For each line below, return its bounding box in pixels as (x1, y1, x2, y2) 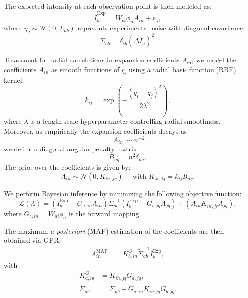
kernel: (4, 74, 24, 85)
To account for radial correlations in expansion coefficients (4, 55, 180, 65)
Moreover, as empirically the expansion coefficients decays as (4, 125, 187, 136)
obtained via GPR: (4, 235, 61, 245)
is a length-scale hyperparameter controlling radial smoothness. (30, 116, 221, 126)
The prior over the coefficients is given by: (4, 161, 131, 172)
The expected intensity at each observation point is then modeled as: (4, 1, 212, 11)
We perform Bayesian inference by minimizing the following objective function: (4, 188, 242, 199)
